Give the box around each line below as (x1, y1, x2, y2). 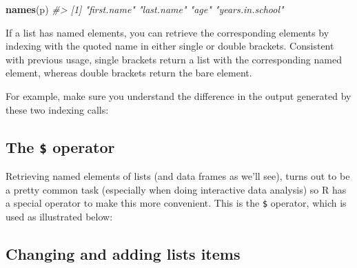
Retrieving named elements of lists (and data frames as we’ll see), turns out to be (6, 168, 350, 183)
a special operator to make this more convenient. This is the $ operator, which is (6, 196, 347, 210)
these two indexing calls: (6, 102, 109, 116)
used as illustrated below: (6, 209, 113, 223)
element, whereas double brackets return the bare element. (6, 65, 252, 80)
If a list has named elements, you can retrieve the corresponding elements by (6, 25, 329, 39)
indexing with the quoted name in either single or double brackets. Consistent (6, 39, 334, 53)
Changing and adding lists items (6, 243, 241, 264)
